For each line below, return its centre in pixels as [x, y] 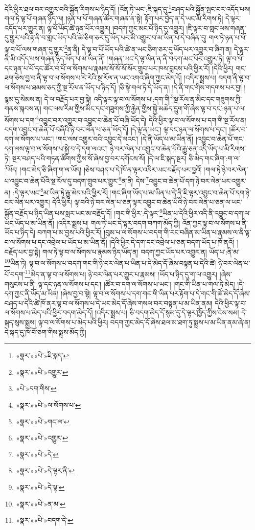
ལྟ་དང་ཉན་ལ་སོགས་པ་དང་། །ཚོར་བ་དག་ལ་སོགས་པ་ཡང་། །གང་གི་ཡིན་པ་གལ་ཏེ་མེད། [137, 284]
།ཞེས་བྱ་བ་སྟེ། [76, 293]
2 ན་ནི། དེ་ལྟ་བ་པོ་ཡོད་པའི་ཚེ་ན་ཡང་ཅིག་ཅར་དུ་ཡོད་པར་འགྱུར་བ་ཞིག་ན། [148, 48]
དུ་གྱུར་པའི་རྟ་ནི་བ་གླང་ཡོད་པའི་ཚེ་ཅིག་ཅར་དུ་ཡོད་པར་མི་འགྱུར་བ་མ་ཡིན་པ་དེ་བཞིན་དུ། [106, 37]
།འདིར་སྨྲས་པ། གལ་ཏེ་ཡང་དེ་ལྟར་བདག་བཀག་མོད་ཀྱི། [118, 222]
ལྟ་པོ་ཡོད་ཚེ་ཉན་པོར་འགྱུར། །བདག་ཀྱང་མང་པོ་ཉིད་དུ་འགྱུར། [116, 28]
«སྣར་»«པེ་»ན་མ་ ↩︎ [41, 503]
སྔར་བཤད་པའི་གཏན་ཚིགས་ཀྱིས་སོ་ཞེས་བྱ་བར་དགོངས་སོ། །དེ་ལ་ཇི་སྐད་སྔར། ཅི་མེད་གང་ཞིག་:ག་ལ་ [126, 158]
